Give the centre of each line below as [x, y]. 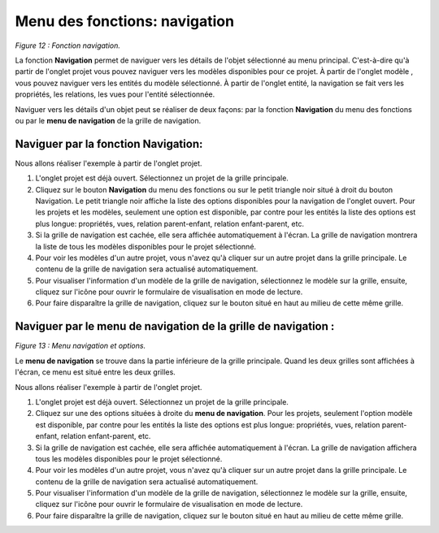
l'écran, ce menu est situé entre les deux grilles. [96, 372]
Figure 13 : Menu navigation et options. [80, 346]
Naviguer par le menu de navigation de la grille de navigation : [175, 326]
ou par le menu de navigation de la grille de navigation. [108, 120]
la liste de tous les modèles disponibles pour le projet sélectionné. [146, 246]
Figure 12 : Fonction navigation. [68, 45]
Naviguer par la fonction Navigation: [109, 143]
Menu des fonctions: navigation [125, 21]
